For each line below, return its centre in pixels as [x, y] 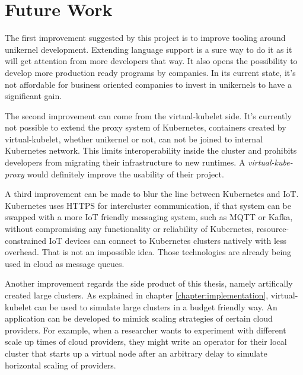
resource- [273, 229]
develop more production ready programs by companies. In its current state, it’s [150, 72]
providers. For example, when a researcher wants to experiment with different [146, 330]
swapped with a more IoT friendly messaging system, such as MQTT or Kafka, [149, 217]
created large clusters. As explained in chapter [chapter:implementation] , [137, 295]
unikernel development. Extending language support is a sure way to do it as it [149, 49]
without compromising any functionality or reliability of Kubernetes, [129, 229]
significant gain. [34, 96]
